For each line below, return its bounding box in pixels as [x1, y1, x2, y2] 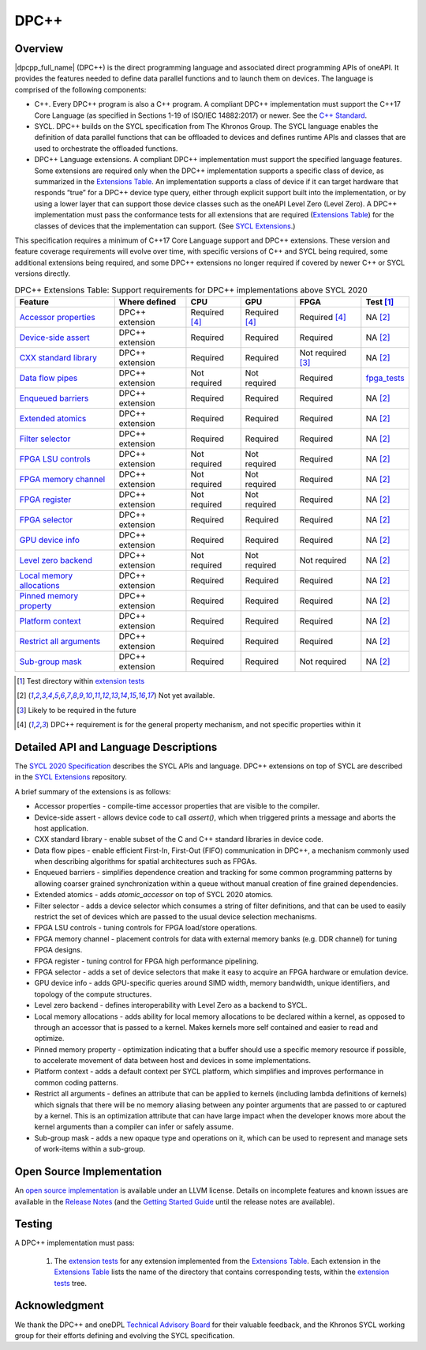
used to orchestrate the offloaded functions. [34, 143, 178, 153]
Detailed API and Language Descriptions [14, 740, 218, 754]
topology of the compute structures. [34, 989, 152, 999]
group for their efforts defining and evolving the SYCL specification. [14, 1330, 235, 1340]
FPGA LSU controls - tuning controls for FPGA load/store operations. [34, 923, 258, 933]
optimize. [34, 1034, 65, 1043]
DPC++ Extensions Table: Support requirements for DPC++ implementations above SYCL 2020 [14, 285, 368, 296]
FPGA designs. [34, 945, 83, 955]
